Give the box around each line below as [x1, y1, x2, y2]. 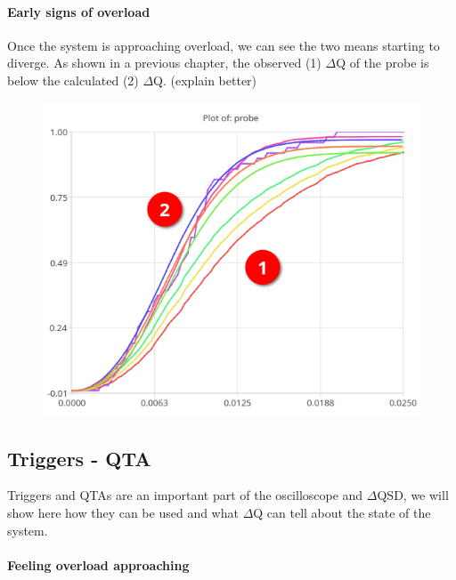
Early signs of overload [7, 2, 151, 20]
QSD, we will [377, 486, 449, 504]
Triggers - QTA [7, 444, 151, 471]
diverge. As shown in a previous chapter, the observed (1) [7, 53, 322, 72]
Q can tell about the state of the [253, 503, 431, 521]
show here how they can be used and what [7, 503, 239, 521]
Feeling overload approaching [7, 555, 190, 574]
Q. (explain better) [153, 70, 257, 89]
